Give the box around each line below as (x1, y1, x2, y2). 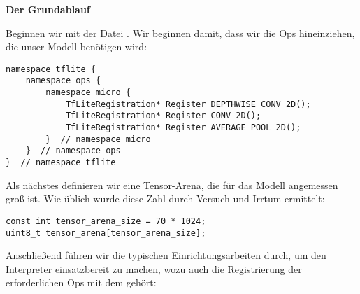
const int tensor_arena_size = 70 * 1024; (6, 216, 206, 226)
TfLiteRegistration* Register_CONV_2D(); (65, 111, 261, 121)
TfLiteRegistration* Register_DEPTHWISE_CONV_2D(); (65, 99, 311, 109)
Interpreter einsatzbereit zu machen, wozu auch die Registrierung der (6, 261, 302, 276)
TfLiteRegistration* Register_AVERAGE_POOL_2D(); (65, 122, 301, 133)
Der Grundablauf (6, 2, 90, 16)
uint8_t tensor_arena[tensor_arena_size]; (6, 227, 206, 238)
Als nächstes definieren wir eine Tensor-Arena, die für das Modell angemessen (6, 177, 338, 192)
